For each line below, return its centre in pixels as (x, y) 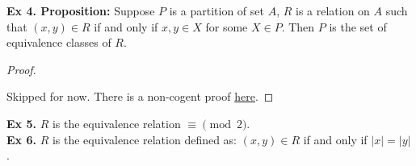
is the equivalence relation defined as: (145, 139)
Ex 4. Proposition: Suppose (81, 10)
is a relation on (333, 10)
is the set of (358, 26)
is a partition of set (216, 10)
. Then (298, 26)
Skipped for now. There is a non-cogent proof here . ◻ (140, 96)
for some (227, 26)
